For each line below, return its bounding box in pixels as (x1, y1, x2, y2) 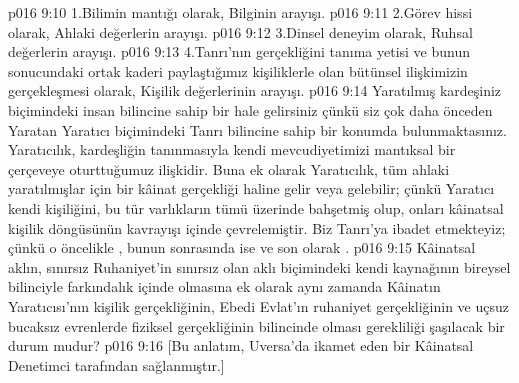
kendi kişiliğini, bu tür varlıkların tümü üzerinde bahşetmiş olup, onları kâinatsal (8, 197, 504, 218)
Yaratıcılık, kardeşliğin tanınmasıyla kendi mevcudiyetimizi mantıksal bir (8, 139, 456, 160)
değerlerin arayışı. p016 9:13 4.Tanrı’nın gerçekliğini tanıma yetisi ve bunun (8, 41, 471, 62)
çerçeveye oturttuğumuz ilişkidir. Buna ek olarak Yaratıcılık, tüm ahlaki (8, 158, 450, 179)
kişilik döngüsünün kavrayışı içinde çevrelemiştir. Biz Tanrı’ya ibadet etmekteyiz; (8, 217, 506, 238)
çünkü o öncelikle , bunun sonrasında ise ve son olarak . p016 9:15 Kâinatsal (8, 237, 476, 258)
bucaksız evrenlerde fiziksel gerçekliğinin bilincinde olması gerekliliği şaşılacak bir (8, 315, 505, 336)
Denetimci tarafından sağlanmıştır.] (8, 354, 225, 375)
